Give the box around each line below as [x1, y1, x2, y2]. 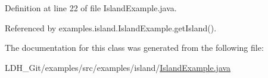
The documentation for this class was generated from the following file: [5, 41, 264, 54]
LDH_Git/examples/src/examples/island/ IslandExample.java [5, 61, 231, 73]
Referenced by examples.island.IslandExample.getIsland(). [5, 21, 217, 34]
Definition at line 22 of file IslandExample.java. [5, 2, 177, 14]
